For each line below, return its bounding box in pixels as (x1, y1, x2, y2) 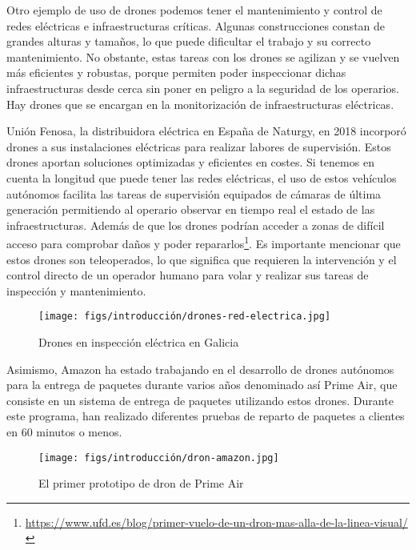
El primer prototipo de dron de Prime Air (38, 475, 244, 492)
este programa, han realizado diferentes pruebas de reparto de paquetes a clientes (6, 407, 405, 424)
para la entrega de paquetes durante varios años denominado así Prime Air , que (6, 376, 398, 393)
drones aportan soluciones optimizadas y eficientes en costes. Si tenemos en (6, 154, 374, 171)
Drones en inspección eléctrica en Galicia (38, 334, 239, 350)
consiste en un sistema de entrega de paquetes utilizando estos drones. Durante (6, 391, 394, 408)
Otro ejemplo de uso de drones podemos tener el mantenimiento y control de (6, 2, 382, 18)
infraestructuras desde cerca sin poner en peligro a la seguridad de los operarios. (6, 79, 399, 96)
